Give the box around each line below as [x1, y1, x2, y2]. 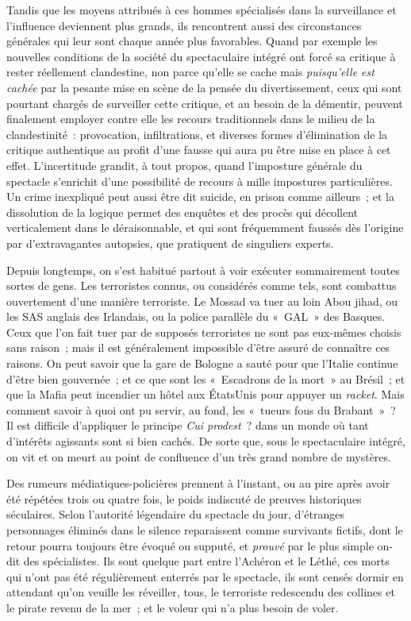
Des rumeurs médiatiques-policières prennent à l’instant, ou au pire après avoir [6, 475, 390, 492]
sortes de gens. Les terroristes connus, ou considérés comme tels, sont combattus [6, 277, 397, 294]
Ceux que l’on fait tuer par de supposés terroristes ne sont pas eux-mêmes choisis [6, 323, 401, 340]
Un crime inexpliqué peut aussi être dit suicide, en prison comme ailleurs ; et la [6, 188, 394, 205]
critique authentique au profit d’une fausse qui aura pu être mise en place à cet [6, 141, 391, 158]
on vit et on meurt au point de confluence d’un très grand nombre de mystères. [6, 448, 391, 465]
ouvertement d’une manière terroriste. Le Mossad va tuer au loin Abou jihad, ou [6, 292, 398, 309]
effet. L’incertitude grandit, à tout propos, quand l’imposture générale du [6, 156, 363, 173]
